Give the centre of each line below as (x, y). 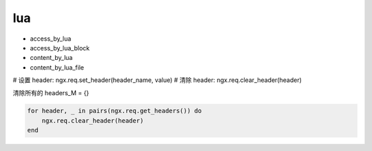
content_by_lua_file (57, 67)
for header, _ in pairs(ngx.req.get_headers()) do (115, 111)
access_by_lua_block (60, 48)
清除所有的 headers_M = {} (51, 92)
